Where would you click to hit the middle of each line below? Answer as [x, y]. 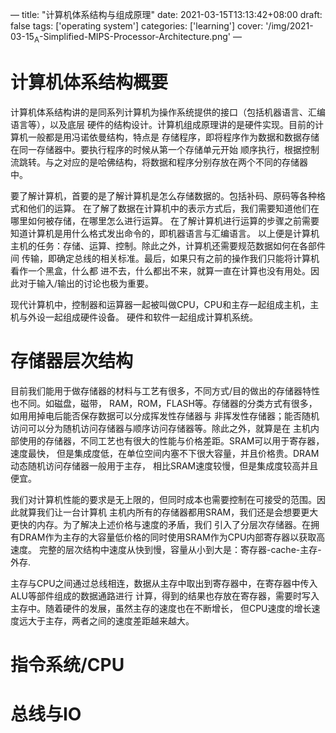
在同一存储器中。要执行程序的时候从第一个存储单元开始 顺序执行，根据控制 [165, 149]
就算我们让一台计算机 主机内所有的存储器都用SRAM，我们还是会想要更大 [168, 512]
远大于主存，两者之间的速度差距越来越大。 [106, 620]
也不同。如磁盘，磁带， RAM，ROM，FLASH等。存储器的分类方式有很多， [164, 403]
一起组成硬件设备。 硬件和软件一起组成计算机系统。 [151, 317]
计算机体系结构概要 [89, 82]
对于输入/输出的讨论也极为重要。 [86, 283]
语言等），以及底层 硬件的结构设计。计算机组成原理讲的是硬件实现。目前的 [162, 124]
